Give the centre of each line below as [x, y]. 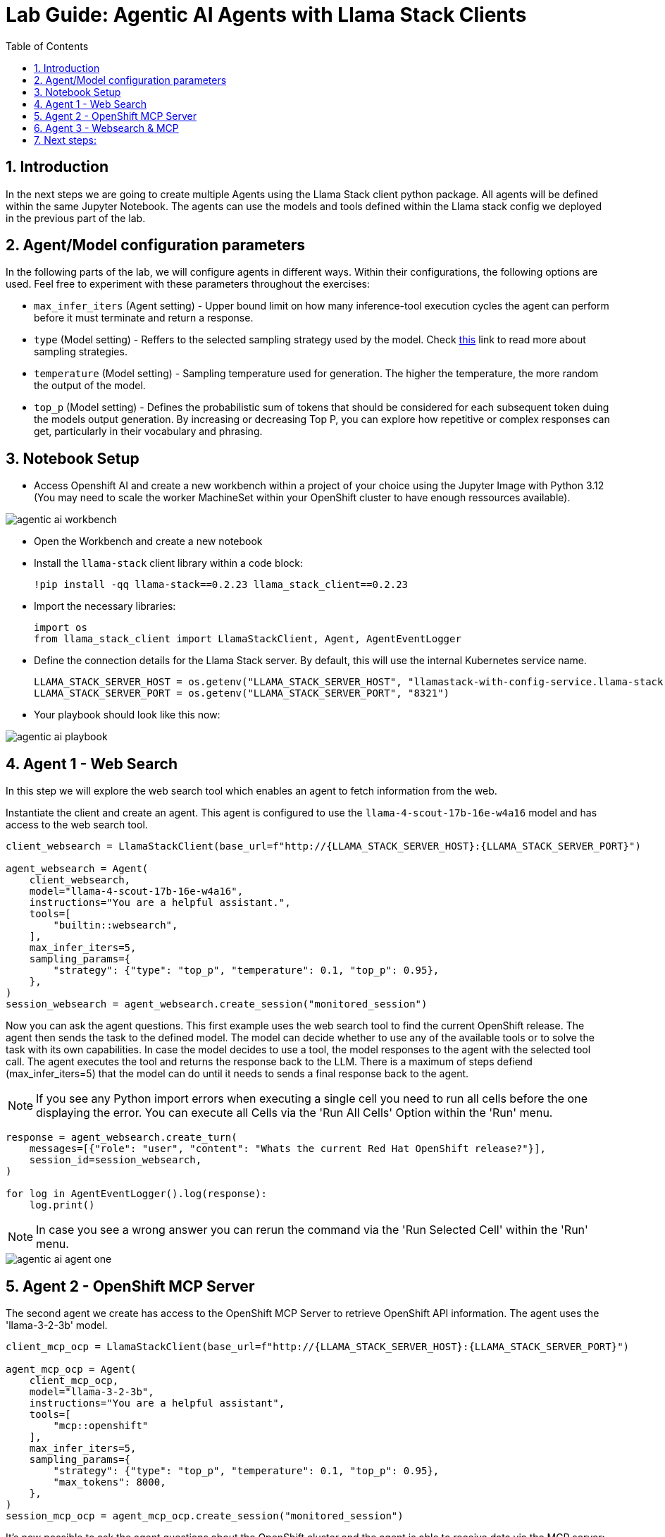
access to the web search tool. [77, 825]
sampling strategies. [81, 352]
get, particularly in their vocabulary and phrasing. [148, 431]
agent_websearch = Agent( [77, 869]
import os [61, 628]
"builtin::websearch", [116, 925]
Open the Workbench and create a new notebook [148, 541]
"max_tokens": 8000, [110, 1482]
